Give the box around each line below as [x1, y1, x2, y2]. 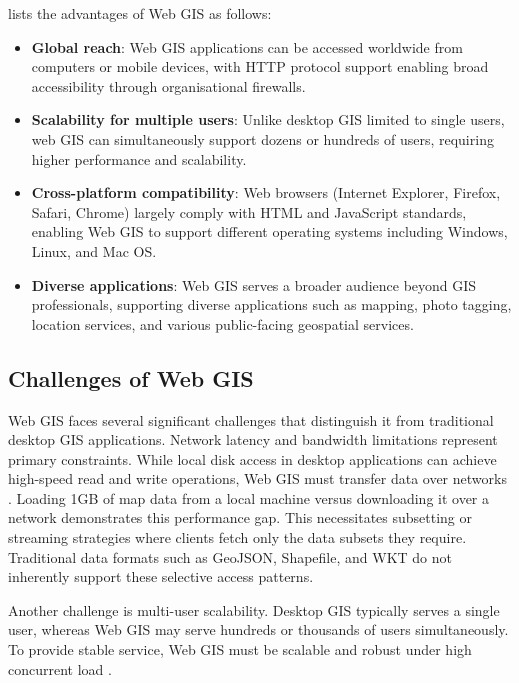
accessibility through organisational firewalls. [31, 75, 306, 96]
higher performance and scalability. [31, 148, 247, 169]
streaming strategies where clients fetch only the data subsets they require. [8, 527, 467, 548]
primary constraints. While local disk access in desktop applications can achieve [8, 448, 497, 469]
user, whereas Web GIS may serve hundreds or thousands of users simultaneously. [8, 619, 509, 640]
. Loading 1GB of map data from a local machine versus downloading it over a [8, 487, 490, 508]
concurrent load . [8, 658, 112, 679]
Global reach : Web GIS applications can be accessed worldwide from [31, 36, 463, 57]
